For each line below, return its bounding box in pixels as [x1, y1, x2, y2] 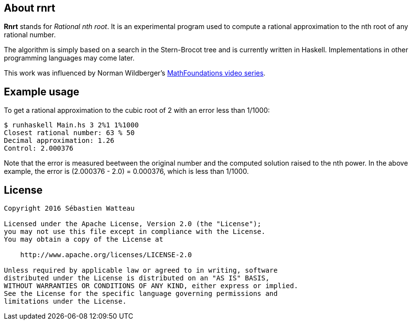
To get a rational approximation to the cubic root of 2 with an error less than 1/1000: [4, 106, 270, 115]
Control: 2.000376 [4, 144, 74, 153]
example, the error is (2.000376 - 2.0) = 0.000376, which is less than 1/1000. [4, 167, 249, 176]
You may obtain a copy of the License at [4, 235, 163, 244]
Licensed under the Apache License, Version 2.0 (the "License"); [4, 220, 262, 228]
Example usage [4, 85, 79, 98]
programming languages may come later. [4, 54, 135, 62]
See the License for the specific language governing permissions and [4, 290, 278, 298]
